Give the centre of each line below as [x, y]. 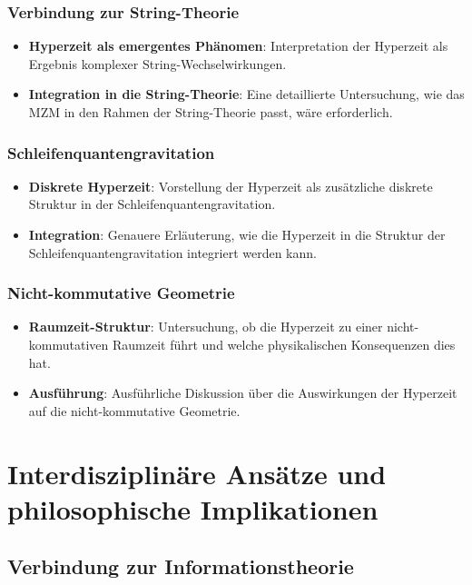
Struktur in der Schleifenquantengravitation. [152, 204]
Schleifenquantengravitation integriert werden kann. [172, 252]
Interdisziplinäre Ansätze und [197, 473]
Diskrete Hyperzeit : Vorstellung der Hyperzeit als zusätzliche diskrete [231, 186]
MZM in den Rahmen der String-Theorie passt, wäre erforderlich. [211, 112]
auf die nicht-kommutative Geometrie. [134, 410]
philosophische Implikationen [193, 508]
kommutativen [69, 344]
